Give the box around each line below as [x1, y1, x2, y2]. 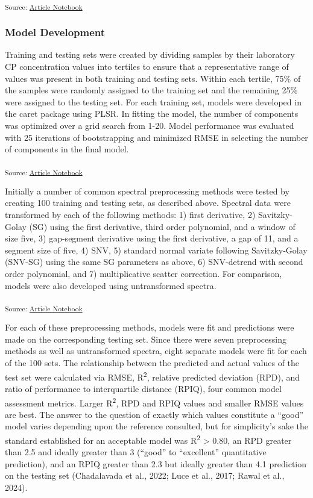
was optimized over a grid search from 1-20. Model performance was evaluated [5, 119, 294, 131]
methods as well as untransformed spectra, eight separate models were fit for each [5, 344, 307, 357]
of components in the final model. [5, 143, 129, 155]
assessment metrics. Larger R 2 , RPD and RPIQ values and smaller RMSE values [5, 394, 304, 409]
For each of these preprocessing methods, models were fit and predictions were [5, 321, 294, 334]
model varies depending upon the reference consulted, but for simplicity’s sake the [5, 420, 308, 432]
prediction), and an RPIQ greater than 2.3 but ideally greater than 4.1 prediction [5, 457, 307, 470]
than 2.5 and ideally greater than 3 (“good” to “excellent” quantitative [5, 446, 267, 458]
